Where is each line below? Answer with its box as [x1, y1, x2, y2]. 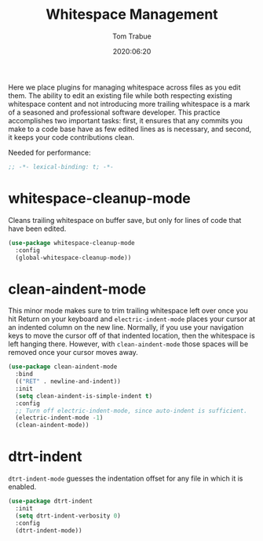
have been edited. [8, 224, 67, 233]
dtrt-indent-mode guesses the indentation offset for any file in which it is [8, 473, 243, 484]
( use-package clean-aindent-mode [8, 363, 118, 371]
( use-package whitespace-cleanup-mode [8, 239, 135, 247]
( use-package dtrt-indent [8, 497, 93, 506]
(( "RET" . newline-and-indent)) [15, 378, 122, 386]
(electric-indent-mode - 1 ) [15, 414, 104, 422]
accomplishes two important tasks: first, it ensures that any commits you [8, 115, 243, 125]
